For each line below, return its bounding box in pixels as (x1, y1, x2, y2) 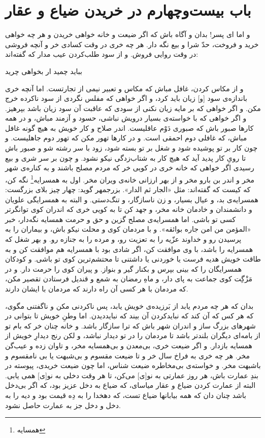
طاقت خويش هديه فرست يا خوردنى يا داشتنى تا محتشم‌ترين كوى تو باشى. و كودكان (5, 253, 261, 264)
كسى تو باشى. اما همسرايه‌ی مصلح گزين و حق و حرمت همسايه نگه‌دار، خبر (5, 213, 236, 224)
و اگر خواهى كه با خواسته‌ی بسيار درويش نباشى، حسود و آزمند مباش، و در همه (5, 113, 247, 123)
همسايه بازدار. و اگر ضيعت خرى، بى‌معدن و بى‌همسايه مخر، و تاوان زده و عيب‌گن (5, 340, 252, 350)
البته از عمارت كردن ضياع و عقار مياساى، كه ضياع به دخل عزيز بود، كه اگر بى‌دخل (5, 380, 256, 390)
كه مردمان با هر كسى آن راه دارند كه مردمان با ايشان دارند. (5, 283, 188, 294)
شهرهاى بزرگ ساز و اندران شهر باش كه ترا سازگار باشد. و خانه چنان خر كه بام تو (5, 320, 256, 331)
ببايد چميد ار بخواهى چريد (5, 65, 82, 76)
